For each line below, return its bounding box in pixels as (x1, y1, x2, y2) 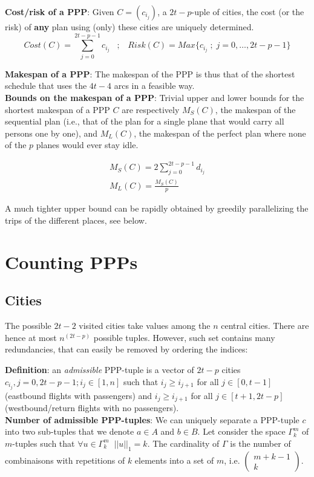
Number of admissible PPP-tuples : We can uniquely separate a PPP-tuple (5, 413, 299, 426)
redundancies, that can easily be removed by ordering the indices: (5, 343, 248, 355)
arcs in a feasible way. (114, 79, 195, 92)
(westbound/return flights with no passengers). (5, 401, 179, 414)
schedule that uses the (5, 79, 87, 92)
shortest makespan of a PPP (5, 103, 110, 115)
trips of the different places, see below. (5, 213, 147, 226)
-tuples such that (12, 436, 75, 449)
